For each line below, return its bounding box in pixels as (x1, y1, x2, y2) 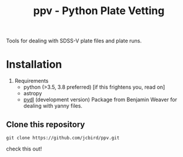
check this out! (6, 145, 42, 152)
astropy (23, 90, 42, 97)
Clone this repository (6, 119, 85, 129)
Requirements (14, 78, 49, 85)
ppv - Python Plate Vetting (33, 4, 165, 18)
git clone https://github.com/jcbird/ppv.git (6, 135, 119, 141)
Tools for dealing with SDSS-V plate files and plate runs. (6, 37, 142, 45)
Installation (6, 58, 62, 71)
